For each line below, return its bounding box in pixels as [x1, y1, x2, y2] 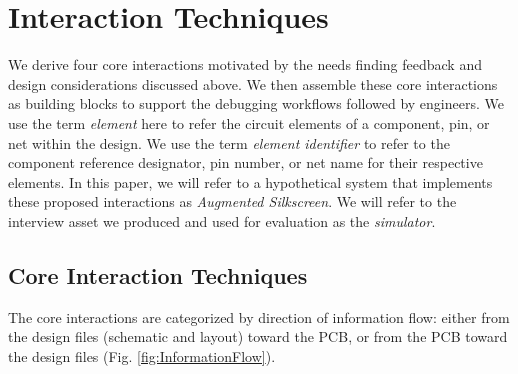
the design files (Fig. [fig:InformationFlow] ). [8, 345, 276, 366]
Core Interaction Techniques [8, 259, 308, 290]
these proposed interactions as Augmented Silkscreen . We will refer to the [8, 191, 457, 212]
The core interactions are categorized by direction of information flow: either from [8, 306, 510, 327]
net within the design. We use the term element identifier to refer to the [8, 132, 450, 153]
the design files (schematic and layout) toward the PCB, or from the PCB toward [8, 326, 508, 347]
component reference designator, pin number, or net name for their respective [8, 152, 483, 173]
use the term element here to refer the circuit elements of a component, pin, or [8, 112, 490, 133]
